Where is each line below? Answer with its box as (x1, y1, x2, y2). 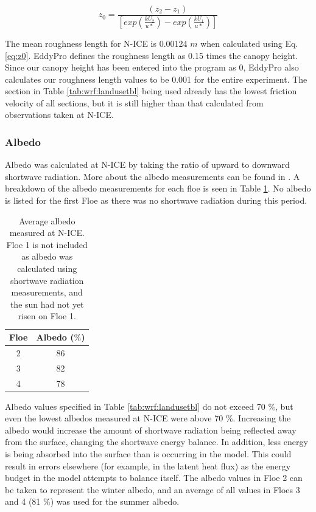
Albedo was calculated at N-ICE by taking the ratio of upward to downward (5, 158, 290, 171)
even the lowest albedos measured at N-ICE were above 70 (5, 412, 223, 424)
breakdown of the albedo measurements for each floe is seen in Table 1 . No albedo (5, 182, 311, 195)
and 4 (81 (5, 495, 41, 508)
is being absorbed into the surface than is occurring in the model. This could (5, 448, 292, 460)
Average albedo (18, 214, 75, 227)
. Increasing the (233, 412, 291, 424)
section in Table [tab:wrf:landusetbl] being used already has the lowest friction (5, 85, 297, 97)
